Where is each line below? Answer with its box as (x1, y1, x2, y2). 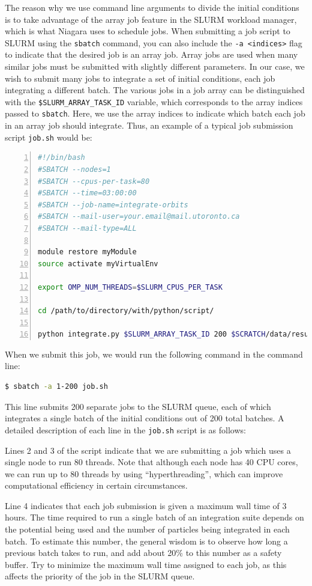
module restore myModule (38, 248, 137, 257)
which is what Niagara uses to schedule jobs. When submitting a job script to (5, 25, 290, 37)
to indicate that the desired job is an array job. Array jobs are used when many (5, 48, 298, 61)
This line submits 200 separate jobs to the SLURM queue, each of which (5, 400, 271, 412)
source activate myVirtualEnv (38, 259, 158, 268)
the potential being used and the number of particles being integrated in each (5, 523, 290, 536)
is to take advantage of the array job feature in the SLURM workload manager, (5, 13, 297, 25)
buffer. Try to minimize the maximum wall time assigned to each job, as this (5, 558, 287, 570)
